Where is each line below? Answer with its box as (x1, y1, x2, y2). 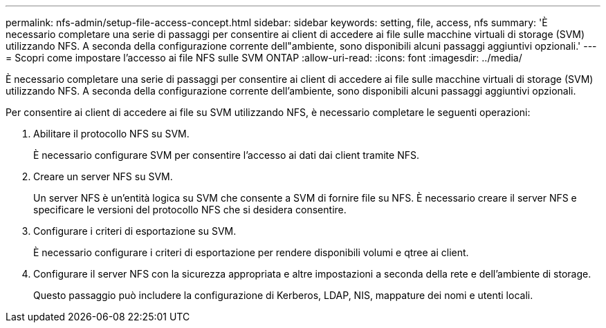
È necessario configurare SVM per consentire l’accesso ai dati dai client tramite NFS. (33, 149, 419, 161)
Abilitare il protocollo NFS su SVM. (33, 128, 190, 139)
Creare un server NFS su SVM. (33, 171, 173, 182)
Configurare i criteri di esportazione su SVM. (33, 225, 237, 237)
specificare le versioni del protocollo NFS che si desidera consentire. (33, 204, 347, 215)
